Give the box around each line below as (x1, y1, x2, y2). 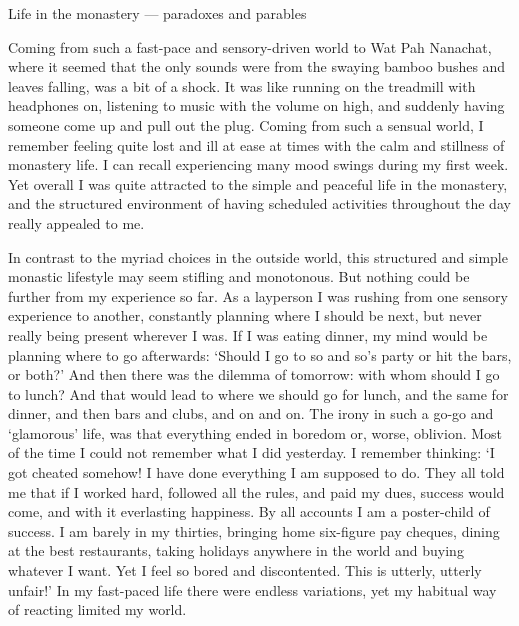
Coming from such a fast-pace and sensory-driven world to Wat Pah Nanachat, (8, 36, 492, 57)
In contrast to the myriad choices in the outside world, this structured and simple (8, 246, 508, 267)
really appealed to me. (8, 212, 145, 233)
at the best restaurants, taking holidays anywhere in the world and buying (8, 540, 464, 561)
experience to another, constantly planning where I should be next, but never (8, 305, 482, 326)
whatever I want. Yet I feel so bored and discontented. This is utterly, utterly (8, 560, 482, 581)
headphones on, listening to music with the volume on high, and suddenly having (8, 95, 505, 116)
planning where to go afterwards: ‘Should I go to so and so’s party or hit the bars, (8, 344, 512, 365)
